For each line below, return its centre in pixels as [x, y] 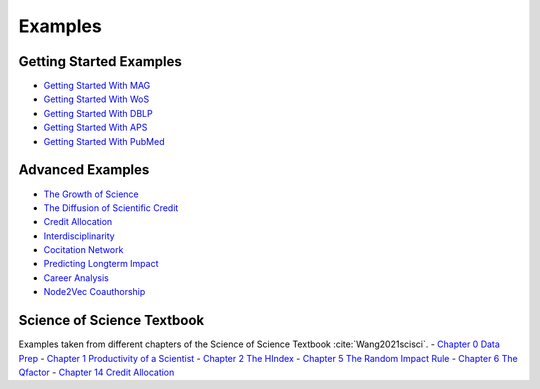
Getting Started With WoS [96, 99]
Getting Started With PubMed [104, 141]
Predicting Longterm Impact [101, 264]
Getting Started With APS [95, 127]
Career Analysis [76, 277]
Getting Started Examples [100, 61]
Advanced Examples [84, 170]
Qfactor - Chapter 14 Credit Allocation [96, 372]
